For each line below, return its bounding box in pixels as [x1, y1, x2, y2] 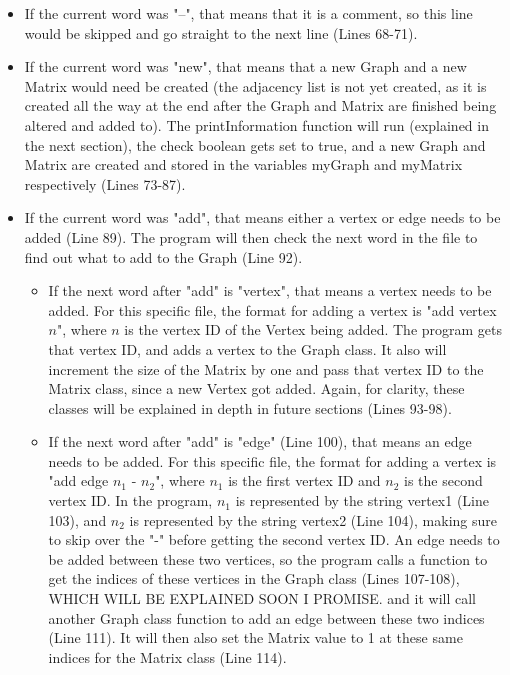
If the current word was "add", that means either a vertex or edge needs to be [24, 207, 501, 228]
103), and [48, 509, 107, 530]
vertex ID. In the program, [48, 490, 213, 511]
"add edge [48, 470, 109, 491]
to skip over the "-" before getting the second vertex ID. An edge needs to [48, 529, 500, 550]
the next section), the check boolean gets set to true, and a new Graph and [24, 134, 486, 155]
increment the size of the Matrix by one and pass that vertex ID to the [48, 358, 484, 379]
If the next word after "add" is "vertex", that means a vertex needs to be [48, 280, 492, 301]
